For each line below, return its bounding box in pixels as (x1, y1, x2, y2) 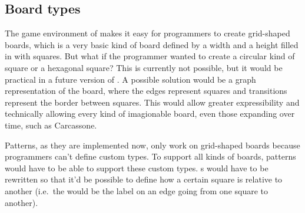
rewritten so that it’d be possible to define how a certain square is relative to (5, 173, 283, 185)
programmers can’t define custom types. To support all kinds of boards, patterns (5, 150, 296, 163)
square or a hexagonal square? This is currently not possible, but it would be (5, 61, 283, 73)
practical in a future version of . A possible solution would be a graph (5, 73, 256, 85)
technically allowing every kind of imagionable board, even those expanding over (5, 107, 295, 120)
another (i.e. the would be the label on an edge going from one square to (5, 184, 268, 197)
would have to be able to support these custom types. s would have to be (5, 161, 268, 174)
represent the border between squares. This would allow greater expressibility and (5, 96, 300, 108)
